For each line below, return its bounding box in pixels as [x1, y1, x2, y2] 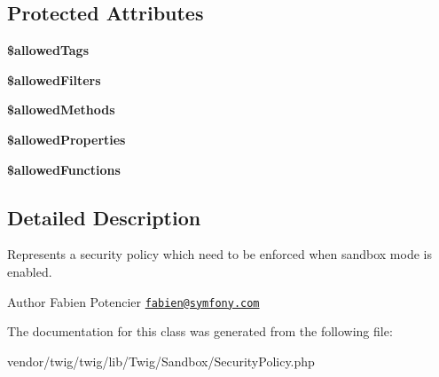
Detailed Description [7, 203, 201, 231]
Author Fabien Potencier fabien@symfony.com [7, 292, 260, 310]
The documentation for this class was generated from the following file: [7, 322, 393, 341]
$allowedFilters [7, 70, 101, 89]
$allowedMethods [7, 100, 115, 119]
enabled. [7, 262, 52, 280]
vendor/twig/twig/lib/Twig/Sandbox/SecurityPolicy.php [7, 351, 315, 370]
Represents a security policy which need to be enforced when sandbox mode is [7, 245, 432, 263]
